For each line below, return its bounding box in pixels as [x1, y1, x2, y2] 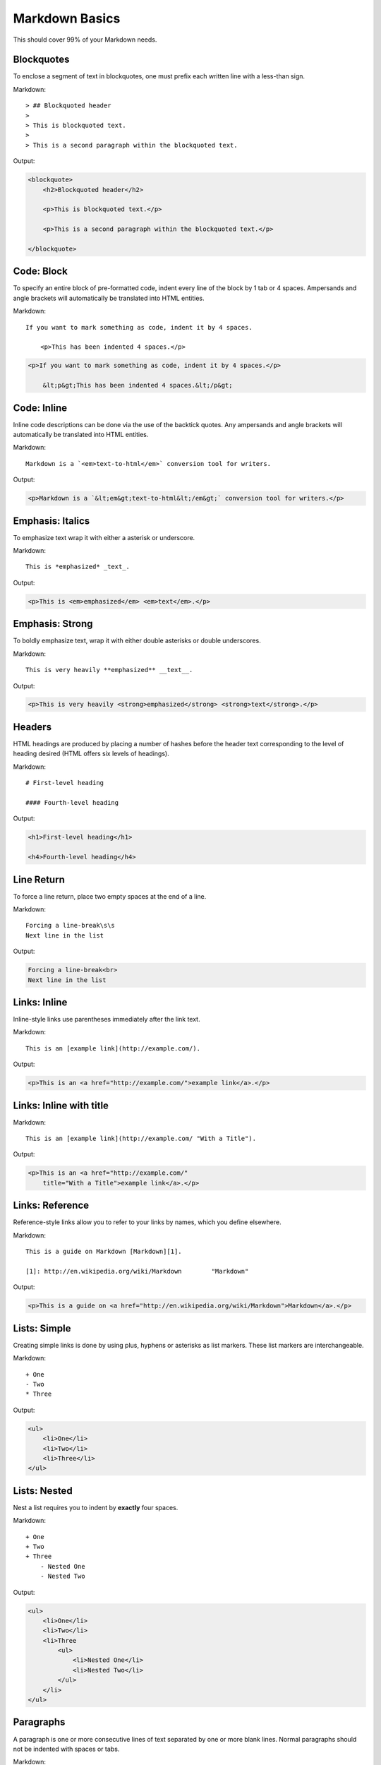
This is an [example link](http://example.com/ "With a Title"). [25, 1135, 257, 1143]
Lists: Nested [13, 1485, 73, 1497]
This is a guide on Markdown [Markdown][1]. [25, 1248, 183, 1256]
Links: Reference [13, 1199, 90, 1211]
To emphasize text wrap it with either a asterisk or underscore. [13, 533, 195, 542]
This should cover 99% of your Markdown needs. [13, 35, 157, 44]
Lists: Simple [13, 1322, 71, 1334]
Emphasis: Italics [13, 515, 90, 527]
